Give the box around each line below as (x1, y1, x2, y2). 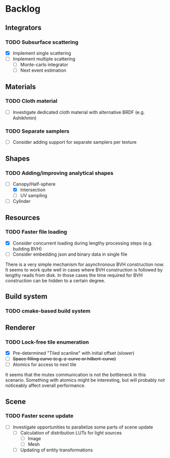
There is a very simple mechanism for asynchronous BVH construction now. (5, 261, 164, 267)
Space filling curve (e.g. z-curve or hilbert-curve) (12, 356, 116, 362)
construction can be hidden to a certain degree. (5, 278, 105, 284)
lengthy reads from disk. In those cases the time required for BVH (5, 272, 143, 278)
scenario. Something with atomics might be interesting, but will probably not (5, 377, 165, 383)
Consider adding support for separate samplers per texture (12, 139, 137, 145)
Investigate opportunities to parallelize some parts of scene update (12, 424, 154, 430)
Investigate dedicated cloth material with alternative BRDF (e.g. (12, 109, 145, 115)
